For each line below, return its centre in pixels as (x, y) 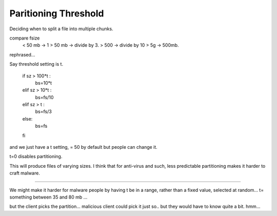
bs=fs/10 (44, 97)
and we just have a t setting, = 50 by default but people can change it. (83, 147)
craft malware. (25, 173)
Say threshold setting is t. (36, 64)
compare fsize (25, 38)
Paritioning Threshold (57, 13)
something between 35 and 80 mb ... (48, 197)
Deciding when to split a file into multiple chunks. (61, 29)
